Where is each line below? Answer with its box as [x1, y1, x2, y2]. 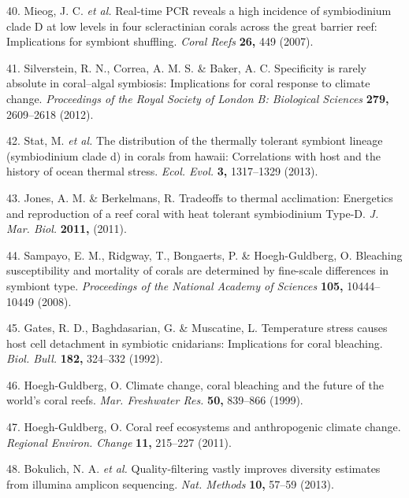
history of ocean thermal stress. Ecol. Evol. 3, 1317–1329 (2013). [6, 163, 318, 179]
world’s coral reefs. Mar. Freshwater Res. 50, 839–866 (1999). [6, 392, 303, 408]
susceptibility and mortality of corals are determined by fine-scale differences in [6, 262, 389, 279]
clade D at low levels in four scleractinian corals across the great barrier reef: [6, 17, 377, 34]
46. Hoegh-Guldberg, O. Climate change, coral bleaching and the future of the [6, 376, 384, 393]
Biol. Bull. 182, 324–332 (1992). [6, 350, 163, 367]
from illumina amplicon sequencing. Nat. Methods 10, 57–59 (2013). [6, 475, 334, 492]
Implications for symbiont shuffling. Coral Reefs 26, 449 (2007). [6, 33, 314, 50]
